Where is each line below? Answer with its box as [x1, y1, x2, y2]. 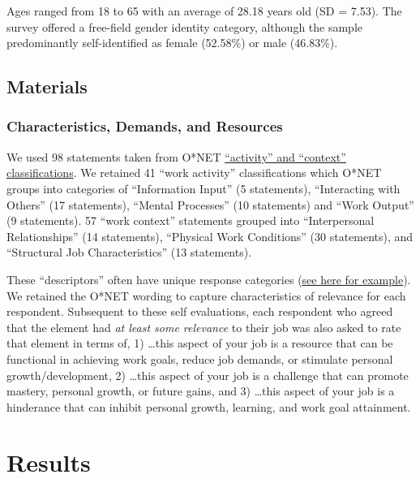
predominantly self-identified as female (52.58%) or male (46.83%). [6, 34, 338, 51]
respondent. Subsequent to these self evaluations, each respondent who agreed [6, 303, 393, 320]
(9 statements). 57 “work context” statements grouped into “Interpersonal [6, 212, 375, 229]
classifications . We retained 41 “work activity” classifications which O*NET [6, 164, 382, 181]
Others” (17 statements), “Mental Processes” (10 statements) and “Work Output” [6, 196, 414, 213]
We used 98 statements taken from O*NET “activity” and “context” [6, 148, 346, 165]
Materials [6, 74, 88, 99]
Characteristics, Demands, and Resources [6, 116, 283, 136]
